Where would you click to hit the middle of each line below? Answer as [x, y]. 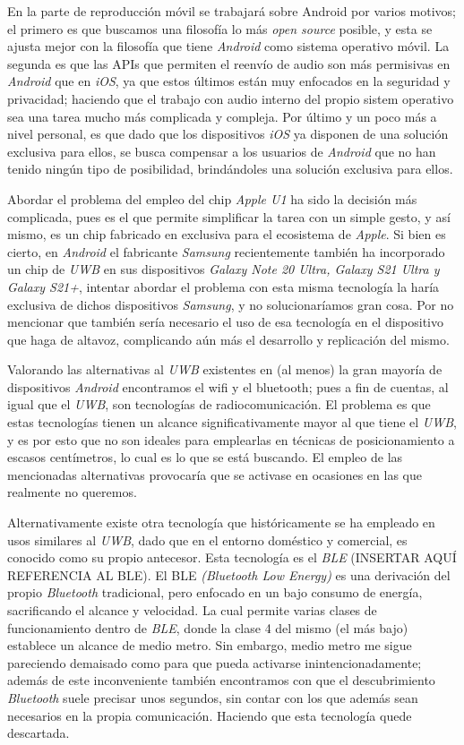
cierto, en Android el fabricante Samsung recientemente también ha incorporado [226, 251]
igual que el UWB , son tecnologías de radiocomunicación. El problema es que [219, 404]
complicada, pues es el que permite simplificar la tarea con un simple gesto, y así [229, 216]
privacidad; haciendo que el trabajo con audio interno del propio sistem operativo [231, 98]
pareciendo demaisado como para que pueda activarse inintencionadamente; [215, 662]
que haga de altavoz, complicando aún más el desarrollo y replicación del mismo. [228, 339]
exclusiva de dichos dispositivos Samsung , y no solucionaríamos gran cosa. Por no [231, 304]
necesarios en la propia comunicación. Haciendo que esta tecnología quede [210, 715]
